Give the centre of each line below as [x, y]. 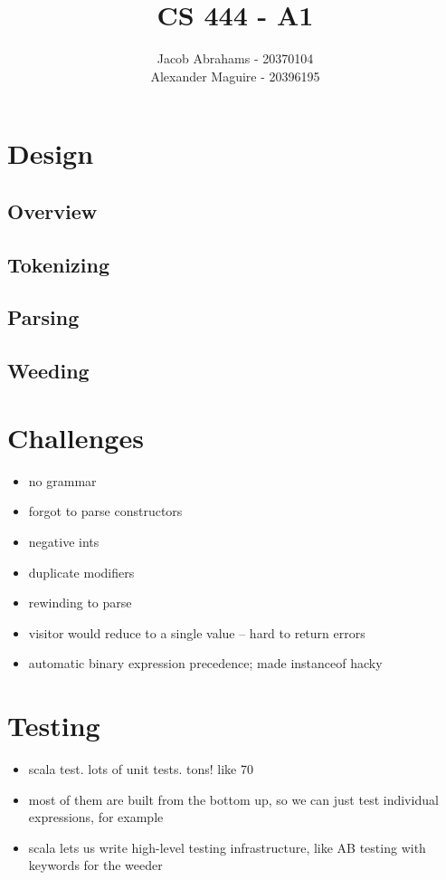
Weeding [48, 371]
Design [51, 153]
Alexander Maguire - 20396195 [235, 76]
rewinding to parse [80, 603]
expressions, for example [96, 817]
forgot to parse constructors [105, 511]
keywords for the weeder [95, 865]
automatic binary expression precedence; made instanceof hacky [205, 663]
